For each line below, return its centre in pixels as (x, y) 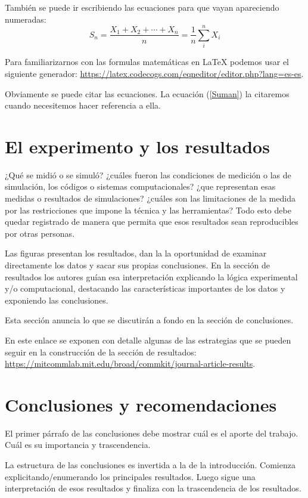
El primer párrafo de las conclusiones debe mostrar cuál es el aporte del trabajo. (152, 433)
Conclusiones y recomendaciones (141, 404)
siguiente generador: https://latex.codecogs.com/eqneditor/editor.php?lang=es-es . (154, 73)
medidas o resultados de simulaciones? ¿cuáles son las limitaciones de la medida (150, 198)
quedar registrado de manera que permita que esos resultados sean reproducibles (152, 222)
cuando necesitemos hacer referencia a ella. (83, 105)
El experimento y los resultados (137, 146)
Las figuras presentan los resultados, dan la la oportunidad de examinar (136, 253)
